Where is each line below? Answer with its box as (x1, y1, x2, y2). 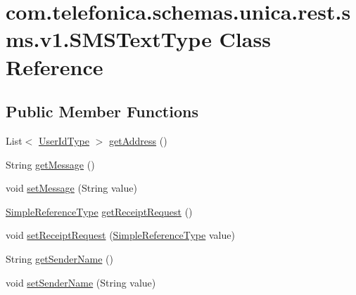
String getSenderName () (6, 251, 113, 265)
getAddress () (109, 133, 167, 147)
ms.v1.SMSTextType (6, 25, 212, 53)
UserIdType (38, 133, 89, 147)
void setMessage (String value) (6, 181, 137, 195)
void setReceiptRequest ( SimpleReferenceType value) (6, 228, 235, 242)
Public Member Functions (6, 100, 198, 122)
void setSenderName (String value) (6, 275, 156, 289)
